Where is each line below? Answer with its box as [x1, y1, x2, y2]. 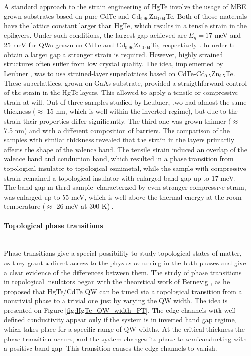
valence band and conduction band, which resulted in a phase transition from [4, 154, 234, 164]
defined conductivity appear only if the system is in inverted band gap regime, [4, 314, 236, 325]
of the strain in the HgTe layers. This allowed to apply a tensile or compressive [4, 87, 238, 97]
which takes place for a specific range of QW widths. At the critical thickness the [4, 324, 245, 334]
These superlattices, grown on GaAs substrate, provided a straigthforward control [4, 77, 247, 88]
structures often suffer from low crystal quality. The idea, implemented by [4, 59, 223, 69]
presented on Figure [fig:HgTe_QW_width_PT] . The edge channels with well [4, 305, 236, 315]
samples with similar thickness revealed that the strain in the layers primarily [4, 135, 235, 145]
